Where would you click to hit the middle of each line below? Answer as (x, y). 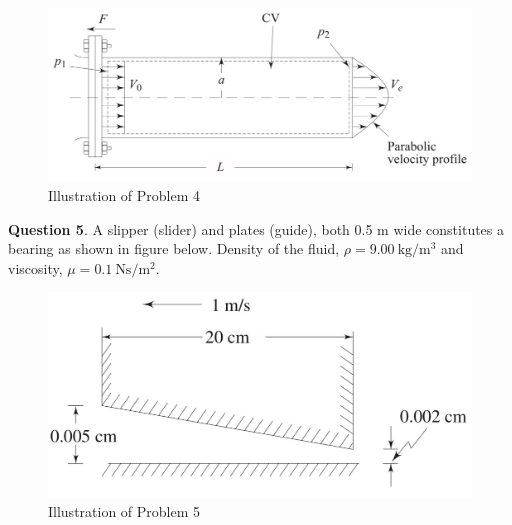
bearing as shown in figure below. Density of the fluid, (174, 248)
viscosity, (35, 267)
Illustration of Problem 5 (124, 511)
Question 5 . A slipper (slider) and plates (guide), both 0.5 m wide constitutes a (256, 228)
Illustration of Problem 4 (124, 195)
